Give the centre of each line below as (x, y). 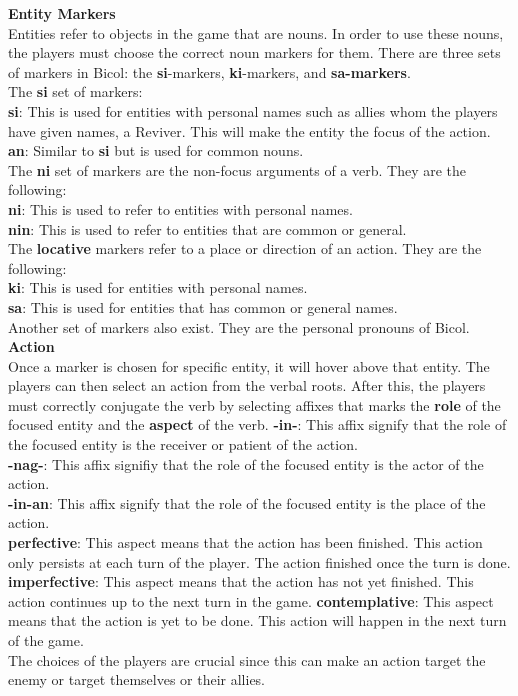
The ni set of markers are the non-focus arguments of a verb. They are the (237, 169)
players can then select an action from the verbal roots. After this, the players (247, 385)
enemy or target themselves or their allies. (137, 679)
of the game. (46, 640)
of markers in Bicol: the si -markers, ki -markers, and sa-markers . (209, 71)
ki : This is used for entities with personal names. (158, 287)
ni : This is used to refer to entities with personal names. (180, 208)
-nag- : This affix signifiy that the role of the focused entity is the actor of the (246, 463)
